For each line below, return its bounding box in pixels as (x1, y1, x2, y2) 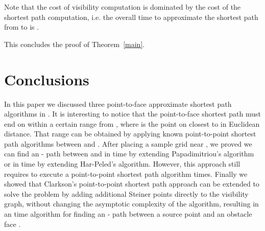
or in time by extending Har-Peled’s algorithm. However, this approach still (4, 158, 240, 169)
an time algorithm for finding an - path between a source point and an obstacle (4, 209, 252, 219)
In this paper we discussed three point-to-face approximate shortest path (4, 98, 232, 109)
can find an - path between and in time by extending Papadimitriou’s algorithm (4, 148, 254, 159)
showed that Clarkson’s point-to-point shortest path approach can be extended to (4, 178, 259, 189)
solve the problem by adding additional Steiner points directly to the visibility (4, 188, 249, 199)
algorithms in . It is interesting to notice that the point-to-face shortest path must (4, 108, 261, 119)
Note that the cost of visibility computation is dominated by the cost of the (4, 2, 241, 12)
